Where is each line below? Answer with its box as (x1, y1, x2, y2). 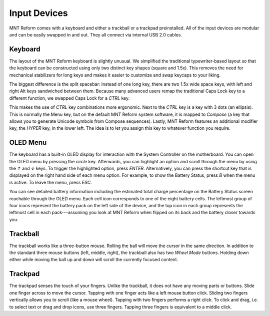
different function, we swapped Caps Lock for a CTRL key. (9, 95, 130, 101)
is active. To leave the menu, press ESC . (9, 179, 92, 185)
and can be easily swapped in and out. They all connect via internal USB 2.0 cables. (9, 31, 182, 37)
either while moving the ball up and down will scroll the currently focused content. (9, 257, 178, 263)
